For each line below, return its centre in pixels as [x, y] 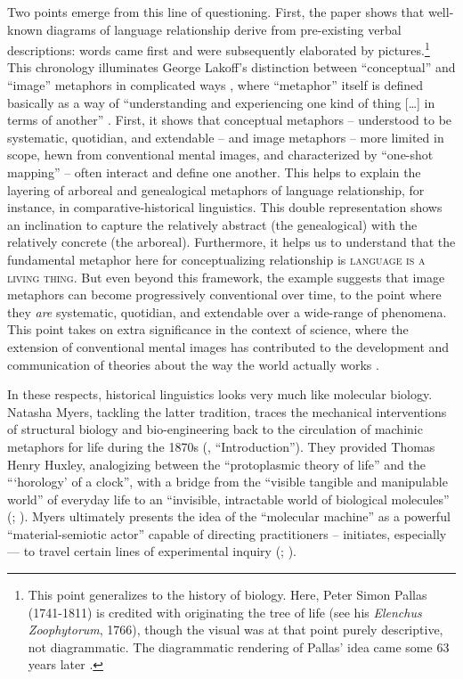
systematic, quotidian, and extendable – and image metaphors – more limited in [226, 137]
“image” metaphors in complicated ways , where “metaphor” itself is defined [215, 85]
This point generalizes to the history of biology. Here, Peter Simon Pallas [227, 595]
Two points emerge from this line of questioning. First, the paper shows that [216, 12]
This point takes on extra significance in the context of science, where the [208, 329]
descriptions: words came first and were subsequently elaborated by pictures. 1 [219, 49]
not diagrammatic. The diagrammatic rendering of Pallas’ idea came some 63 [239, 646]
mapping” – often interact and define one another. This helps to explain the [214, 172]
